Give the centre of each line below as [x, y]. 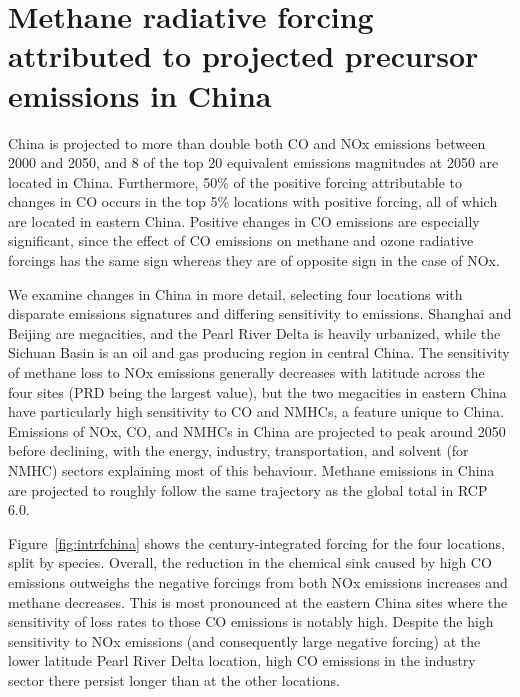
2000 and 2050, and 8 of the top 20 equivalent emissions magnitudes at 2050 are [253, 162]
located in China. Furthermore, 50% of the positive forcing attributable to [235, 181]
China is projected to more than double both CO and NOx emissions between [247, 142]
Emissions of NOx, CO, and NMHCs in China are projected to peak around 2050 [257, 430]
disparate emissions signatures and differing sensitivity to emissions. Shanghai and [260, 313]
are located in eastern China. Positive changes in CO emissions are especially [244, 220]
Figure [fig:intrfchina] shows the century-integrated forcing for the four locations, [256, 542]
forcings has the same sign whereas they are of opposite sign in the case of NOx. [254, 260]
